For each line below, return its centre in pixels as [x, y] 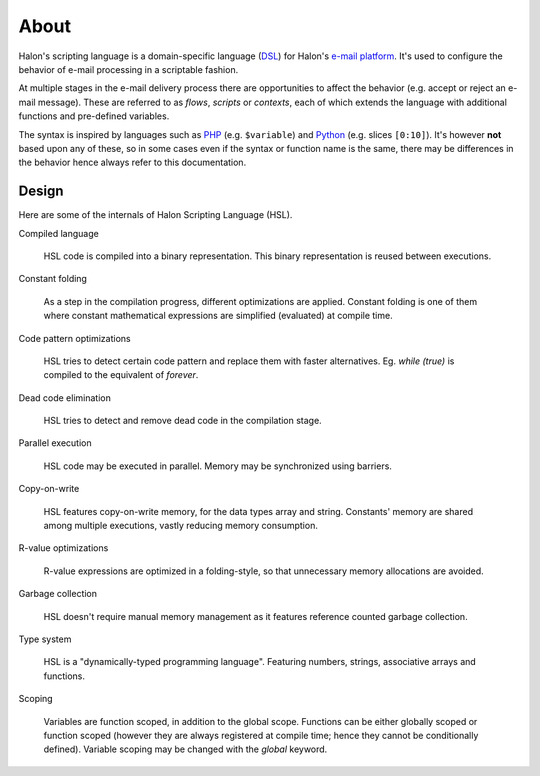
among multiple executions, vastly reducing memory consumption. [181, 526]
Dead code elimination [65, 397]
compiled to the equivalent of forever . [121, 375]
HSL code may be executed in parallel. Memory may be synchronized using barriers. [217, 466]
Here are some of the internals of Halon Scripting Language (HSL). [155, 215]
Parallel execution [55, 443]
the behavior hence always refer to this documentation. [132, 162]
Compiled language [58, 233]
